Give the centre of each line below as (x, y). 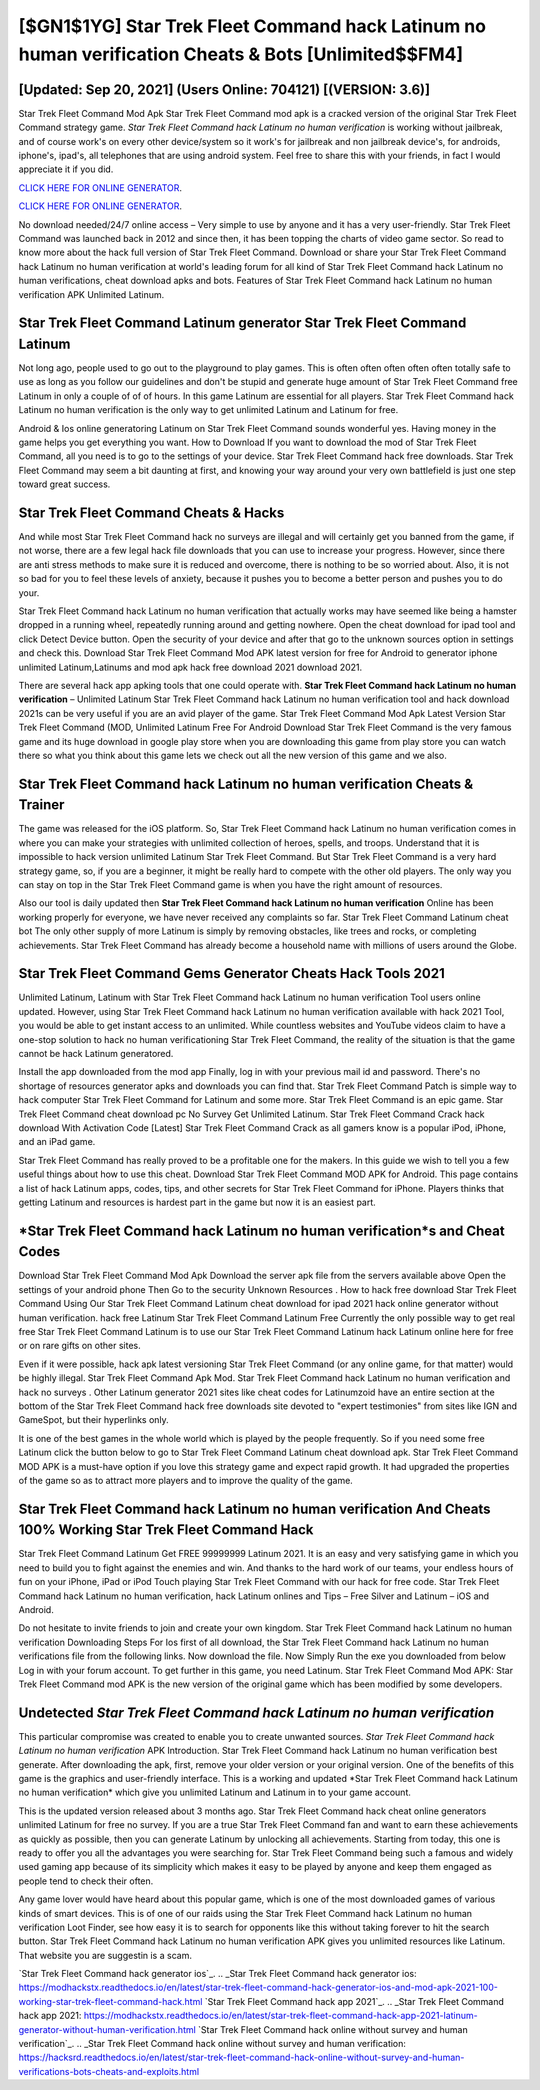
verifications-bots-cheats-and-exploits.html (109, 2071)
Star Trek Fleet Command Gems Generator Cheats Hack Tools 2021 (231, 973)
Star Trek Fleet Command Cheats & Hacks (151, 512)
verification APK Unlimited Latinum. (91, 294)
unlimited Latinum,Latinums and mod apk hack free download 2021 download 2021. (190, 667)
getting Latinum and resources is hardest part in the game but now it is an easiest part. (197, 1202)
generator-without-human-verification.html (107, 2029)
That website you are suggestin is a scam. (105, 1955)
